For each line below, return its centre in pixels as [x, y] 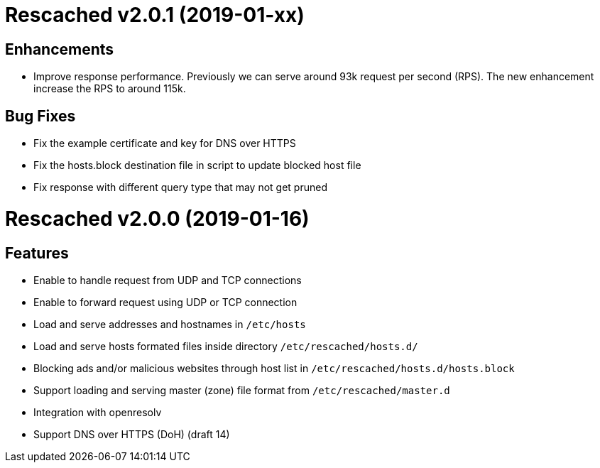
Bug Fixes [40, 116]
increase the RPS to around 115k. [110, 89]
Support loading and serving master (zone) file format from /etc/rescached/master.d [242, 390]
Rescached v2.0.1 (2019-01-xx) [155, 15]
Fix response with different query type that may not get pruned [180, 187]
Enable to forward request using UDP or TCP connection [165, 302]
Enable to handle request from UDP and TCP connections [168, 280]
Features [37, 253]
